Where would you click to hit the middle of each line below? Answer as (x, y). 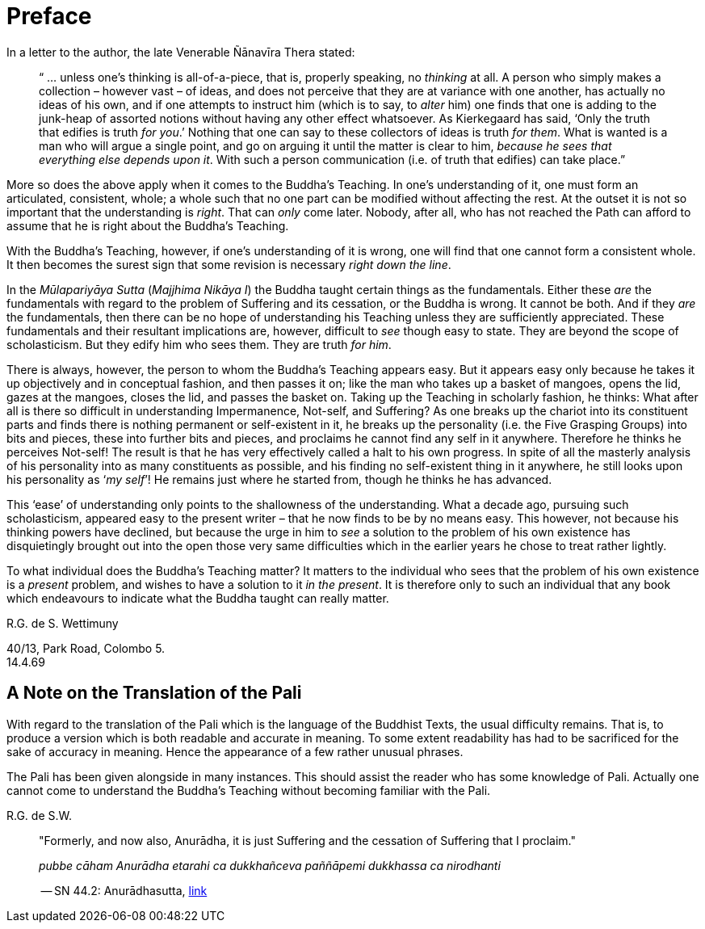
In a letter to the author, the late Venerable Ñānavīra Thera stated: (181, 52)
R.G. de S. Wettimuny (63, 623)
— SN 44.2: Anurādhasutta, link (124, 890)
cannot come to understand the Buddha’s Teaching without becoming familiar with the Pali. (249, 790)
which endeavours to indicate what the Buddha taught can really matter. (198, 598)
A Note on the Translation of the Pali (154, 693)
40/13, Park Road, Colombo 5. (86, 648)
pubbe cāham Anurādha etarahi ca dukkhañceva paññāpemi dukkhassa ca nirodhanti (270, 865)
